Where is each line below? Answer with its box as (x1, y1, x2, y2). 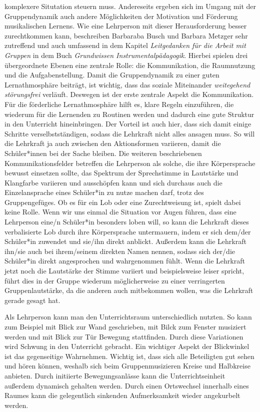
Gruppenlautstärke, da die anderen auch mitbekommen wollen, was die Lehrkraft (4, 285, 253, 295)
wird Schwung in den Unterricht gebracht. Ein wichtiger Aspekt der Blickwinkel (4, 341, 249, 351)
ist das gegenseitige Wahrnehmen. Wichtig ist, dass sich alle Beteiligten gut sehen (4, 350, 254, 361)
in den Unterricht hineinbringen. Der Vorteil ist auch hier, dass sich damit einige (4, 118, 251, 129)
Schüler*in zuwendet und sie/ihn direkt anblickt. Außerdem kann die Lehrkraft (4, 236, 246, 246)
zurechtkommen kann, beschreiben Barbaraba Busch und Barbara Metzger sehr (4, 30, 248, 40)
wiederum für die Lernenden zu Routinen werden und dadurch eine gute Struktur (4, 108, 254, 119)
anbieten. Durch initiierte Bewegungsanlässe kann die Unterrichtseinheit (4, 370, 225, 380)
